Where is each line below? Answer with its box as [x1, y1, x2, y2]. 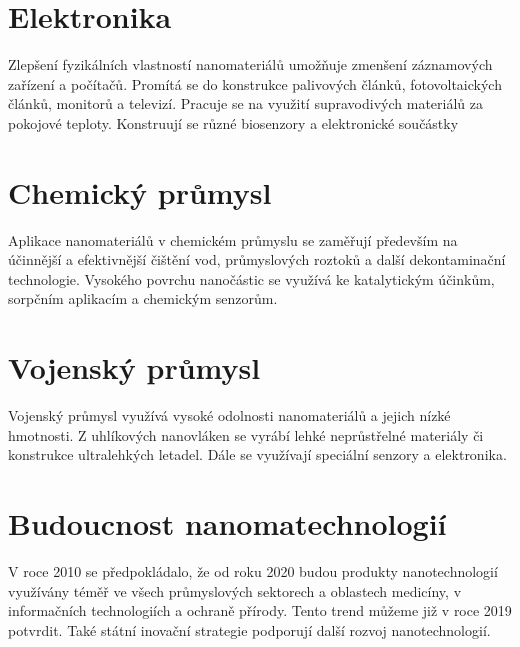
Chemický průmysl [8, 171, 272, 212]
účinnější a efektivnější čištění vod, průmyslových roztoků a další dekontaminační [8, 249, 506, 270]
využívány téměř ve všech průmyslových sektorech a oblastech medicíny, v [8, 580, 462, 601]
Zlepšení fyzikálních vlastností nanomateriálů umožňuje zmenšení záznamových [8, 54, 493, 75]
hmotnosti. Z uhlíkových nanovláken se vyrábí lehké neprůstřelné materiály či [8, 424, 484, 445]
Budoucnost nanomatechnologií [8, 503, 447, 544]
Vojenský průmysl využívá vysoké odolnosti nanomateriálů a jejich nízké [8, 405, 451, 426]
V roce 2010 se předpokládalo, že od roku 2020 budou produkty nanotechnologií [8, 561, 498, 582]
